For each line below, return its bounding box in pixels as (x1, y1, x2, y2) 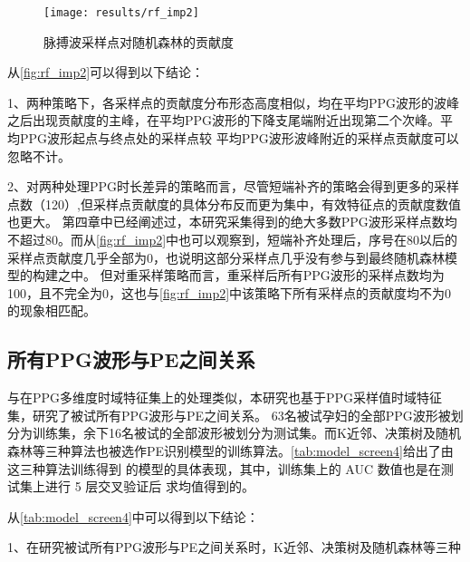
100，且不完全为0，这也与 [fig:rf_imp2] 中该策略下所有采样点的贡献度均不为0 (7, 283, 452, 302)
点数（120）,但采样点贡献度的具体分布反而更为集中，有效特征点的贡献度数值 (7, 194, 461, 213)
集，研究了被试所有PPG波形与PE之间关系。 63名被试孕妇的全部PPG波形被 (7, 405, 451, 424)
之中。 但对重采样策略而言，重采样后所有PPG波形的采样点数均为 (57, 266, 445, 285)
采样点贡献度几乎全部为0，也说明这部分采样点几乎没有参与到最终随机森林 (7, 247, 445, 266)
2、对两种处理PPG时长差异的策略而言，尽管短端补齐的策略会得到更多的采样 (7, 177, 460, 196)
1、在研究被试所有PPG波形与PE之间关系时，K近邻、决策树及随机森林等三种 (7, 538, 462, 557)
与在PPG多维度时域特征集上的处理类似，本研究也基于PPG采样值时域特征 (7, 388, 443, 407)
